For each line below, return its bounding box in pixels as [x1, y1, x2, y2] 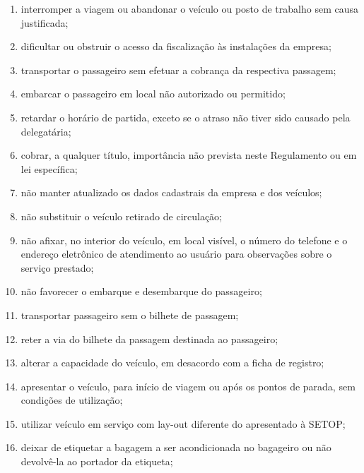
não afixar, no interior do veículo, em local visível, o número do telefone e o [20, 232, 348, 247]
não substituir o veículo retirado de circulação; [20, 208, 223, 223]
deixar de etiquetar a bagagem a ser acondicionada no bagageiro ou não [20, 440, 331, 455]
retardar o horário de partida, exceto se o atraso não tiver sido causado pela [20, 109, 351, 124]
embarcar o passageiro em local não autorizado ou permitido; [20, 86, 286, 101]
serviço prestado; [20, 260, 94, 275]
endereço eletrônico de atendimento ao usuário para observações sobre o [20, 246, 332, 261]
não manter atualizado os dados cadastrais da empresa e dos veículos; [20, 185, 322, 200]
